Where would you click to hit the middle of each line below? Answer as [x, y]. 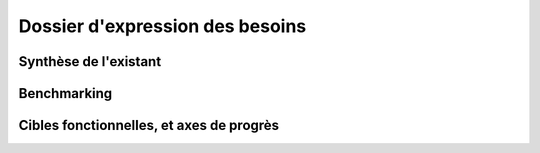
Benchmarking [65, 93]
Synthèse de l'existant [90, 61]
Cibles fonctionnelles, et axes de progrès [149, 125]
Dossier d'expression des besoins [162, 26]
